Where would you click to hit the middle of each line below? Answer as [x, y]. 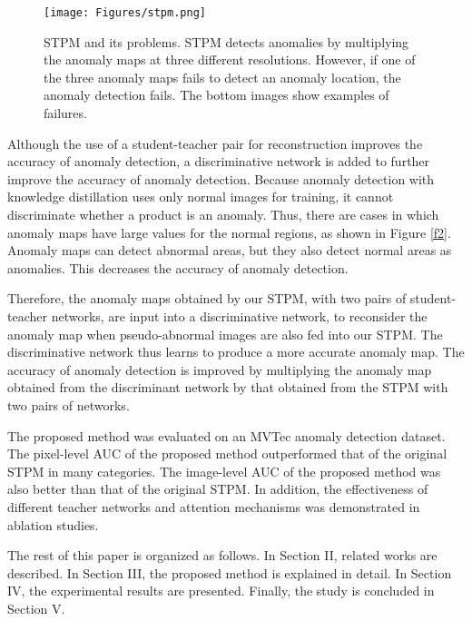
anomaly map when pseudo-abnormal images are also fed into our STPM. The [225, 334]
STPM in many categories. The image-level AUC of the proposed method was [224, 471]
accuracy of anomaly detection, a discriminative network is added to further [219, 161]
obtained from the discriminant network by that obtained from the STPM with [228, 387]
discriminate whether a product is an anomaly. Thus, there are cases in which [223, 214]
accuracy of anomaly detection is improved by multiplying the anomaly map [220, 369]
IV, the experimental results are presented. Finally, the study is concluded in [221, 591]
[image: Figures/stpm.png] [125, 13]
